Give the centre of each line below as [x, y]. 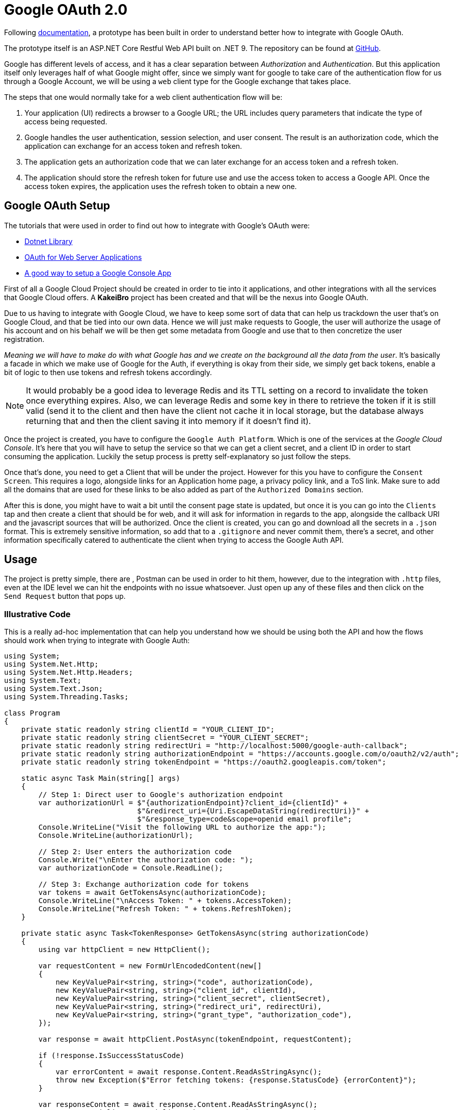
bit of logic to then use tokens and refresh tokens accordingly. [108, 372]
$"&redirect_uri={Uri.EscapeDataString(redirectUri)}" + [253, 811]
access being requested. [66, 121]
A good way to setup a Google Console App [98, 273]
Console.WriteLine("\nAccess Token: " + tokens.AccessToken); [165, 901]
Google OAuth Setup [57, 206]
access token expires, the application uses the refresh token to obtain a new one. [161, 186]
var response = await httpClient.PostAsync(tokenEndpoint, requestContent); [195, 1039]
